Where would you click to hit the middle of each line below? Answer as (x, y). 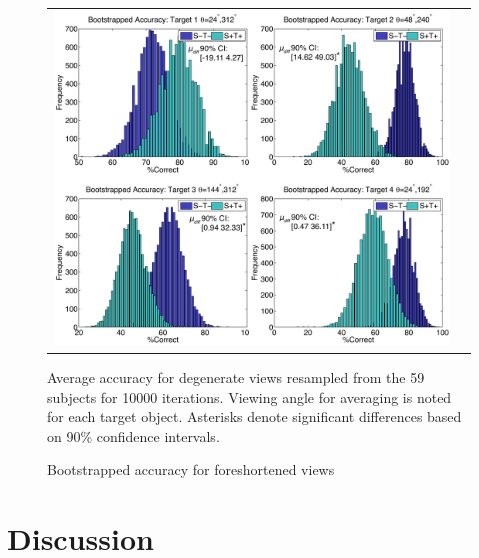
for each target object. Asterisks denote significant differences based (254, 416)
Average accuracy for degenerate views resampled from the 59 (236, 376)
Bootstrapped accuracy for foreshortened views (191, 469)
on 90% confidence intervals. (133, 435)
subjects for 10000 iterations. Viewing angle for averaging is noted (249, 396)
